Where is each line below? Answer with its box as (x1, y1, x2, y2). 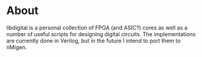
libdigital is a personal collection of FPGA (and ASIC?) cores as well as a (6, 24, 188, 31)
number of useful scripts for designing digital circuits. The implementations (6, 30, 196, 37)
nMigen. (6, 44, 28, 51)
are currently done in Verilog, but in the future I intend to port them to (6, 37, 181, 44)
